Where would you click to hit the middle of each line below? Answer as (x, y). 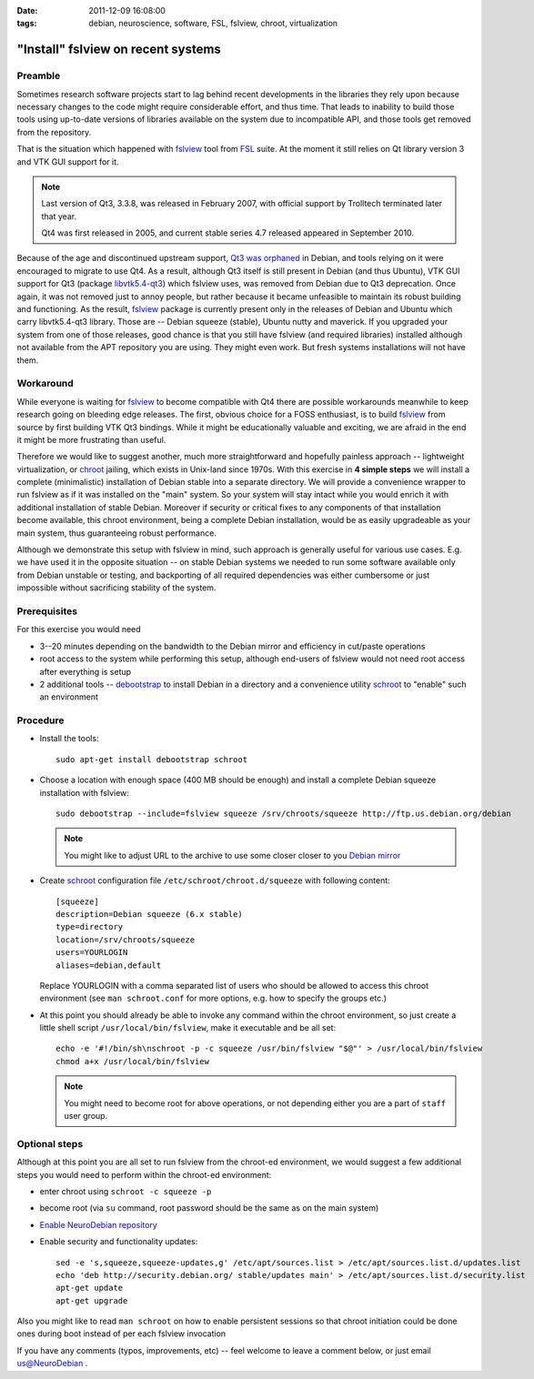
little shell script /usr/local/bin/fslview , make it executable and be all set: (188, 1028)
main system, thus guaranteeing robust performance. (117, 533)
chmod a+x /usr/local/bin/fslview (132, 1061)
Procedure (40, 720)
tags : (27, 24)
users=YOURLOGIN (92, 952)
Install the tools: (69, 739)
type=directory (90, 927)
